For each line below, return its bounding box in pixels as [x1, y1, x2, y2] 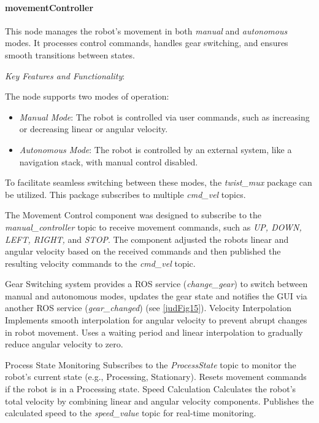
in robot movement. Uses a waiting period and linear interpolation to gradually [5, 325, 303, 338]
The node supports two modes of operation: [5, 90, 169, 103]
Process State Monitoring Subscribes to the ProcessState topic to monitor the [5, 358, 296, 371]
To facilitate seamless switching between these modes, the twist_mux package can [5, 176, 312, 189]
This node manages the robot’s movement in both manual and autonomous [5, 24, 288, 37]
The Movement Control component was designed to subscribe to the [5, 208, 262, 221]
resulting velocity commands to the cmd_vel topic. [5, 256, 196, 269]
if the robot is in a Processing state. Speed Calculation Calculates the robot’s [5, 382, 296, 395]
